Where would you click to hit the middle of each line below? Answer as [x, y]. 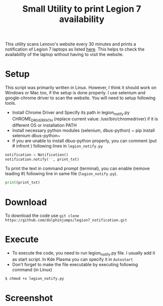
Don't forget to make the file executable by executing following [75, 265]
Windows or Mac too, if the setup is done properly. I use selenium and [75, 93]
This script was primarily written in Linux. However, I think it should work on [81, 88]
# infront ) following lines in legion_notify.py [57, 146]
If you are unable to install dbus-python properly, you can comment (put [84, 141]
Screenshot [29, 298]
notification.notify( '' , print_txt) [42, 159]
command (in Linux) [32, 270]
